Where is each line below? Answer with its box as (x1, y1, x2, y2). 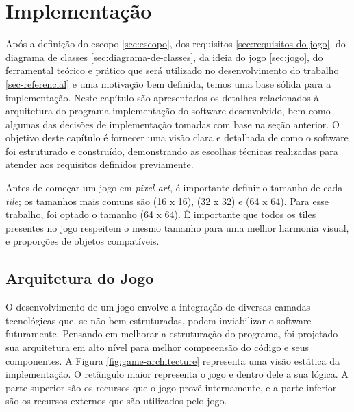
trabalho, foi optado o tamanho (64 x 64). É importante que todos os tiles (5, 207, 316, 221)
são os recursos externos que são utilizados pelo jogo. (5, 393, 227, 408)
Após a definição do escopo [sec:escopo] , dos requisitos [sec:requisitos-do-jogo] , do (5, 36, 346, 51)
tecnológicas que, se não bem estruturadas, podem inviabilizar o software (5, 313, 312, 327)
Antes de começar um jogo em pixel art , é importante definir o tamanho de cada (5, 180, 343, 195)
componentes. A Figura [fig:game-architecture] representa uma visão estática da (5, 353, 340, 367)
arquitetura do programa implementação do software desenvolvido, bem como (5, 104, 331, 118)
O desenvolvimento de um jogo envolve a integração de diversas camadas (5, 300, 311, 314)
